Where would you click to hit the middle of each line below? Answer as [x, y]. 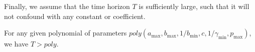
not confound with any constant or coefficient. [75, 16]
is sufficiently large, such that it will [194, 6]
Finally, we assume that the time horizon [67, 6]
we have [16, 44]
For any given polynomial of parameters [66, 33]
